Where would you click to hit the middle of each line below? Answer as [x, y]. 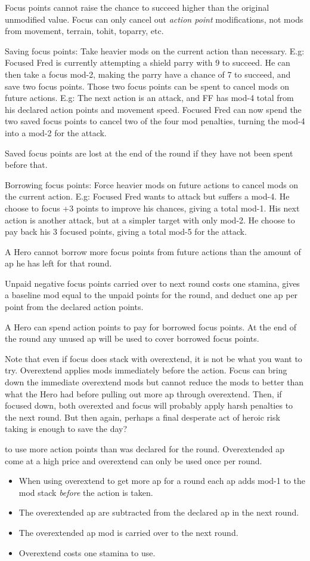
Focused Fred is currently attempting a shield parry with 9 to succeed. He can [148, 62]
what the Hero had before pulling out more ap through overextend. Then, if [143, 393]
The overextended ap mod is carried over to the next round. [128, 532]
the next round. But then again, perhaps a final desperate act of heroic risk [142, 417]
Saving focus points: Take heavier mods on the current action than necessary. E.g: [155, 50]
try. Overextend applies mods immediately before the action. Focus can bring [146, 370]
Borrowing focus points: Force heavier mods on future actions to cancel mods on [152, 184]
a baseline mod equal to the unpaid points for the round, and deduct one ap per [151, 295]
